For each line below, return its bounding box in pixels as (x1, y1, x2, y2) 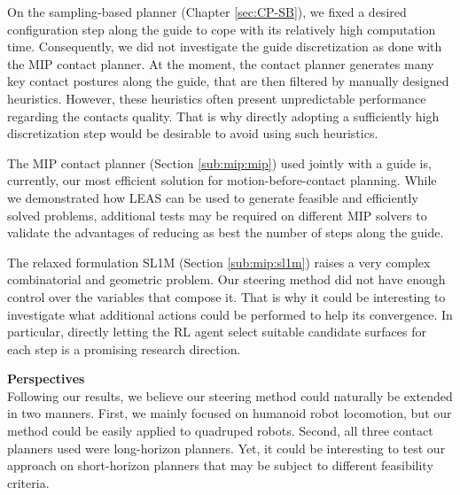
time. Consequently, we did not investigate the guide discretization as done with (7, 37, 442, 56)
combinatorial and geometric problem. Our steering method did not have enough (7, 270, 446, 289)
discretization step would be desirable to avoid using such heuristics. (7, 124, 378, 143)
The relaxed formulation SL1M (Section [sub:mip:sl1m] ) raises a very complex (7, 252, 431, 271)
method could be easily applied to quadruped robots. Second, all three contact (7, 422, 433, 440)
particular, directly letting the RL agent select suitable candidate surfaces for (7, 322, 427, 341)
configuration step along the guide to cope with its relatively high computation (7, 19, 436, 38)
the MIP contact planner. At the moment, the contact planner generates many (7, 54, 434, 73)
